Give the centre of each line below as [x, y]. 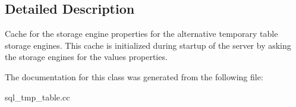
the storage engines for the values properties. [86, 57]
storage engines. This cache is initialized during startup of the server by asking [148, 45]
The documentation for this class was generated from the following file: [134, 76]
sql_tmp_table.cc [37, 97]
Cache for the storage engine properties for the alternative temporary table [141, 34]
